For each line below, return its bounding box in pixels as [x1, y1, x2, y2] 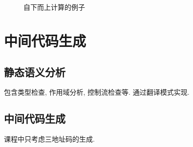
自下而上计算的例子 [23, 2, 85, 12]
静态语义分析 [4, 64, 65, 79]
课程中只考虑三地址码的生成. [4, 134, 95, 144]
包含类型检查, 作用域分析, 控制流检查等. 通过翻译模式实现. [4, 87, 190, 97]
